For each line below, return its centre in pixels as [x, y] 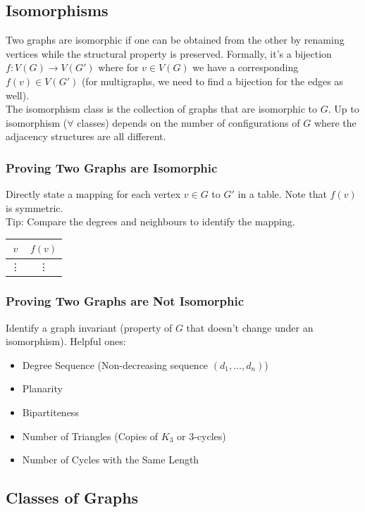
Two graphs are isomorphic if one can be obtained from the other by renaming [175, 40]
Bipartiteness [50, 412]
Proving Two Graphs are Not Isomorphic [125, 301]
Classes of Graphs [72, 498]
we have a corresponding [246, 67]
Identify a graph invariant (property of [89, 327]
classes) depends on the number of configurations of [188, 122]
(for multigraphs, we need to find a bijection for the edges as [212, 81]
